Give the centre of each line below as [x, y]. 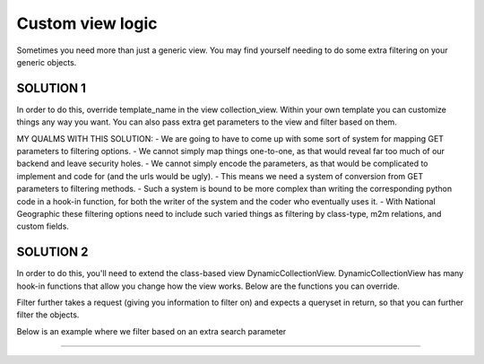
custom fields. [43, 226]
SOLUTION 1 [52, 88]
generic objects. [47, 62]
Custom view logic [87, 23]
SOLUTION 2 [52, 252]
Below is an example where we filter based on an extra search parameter [151, 331]
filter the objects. [48, 315]
